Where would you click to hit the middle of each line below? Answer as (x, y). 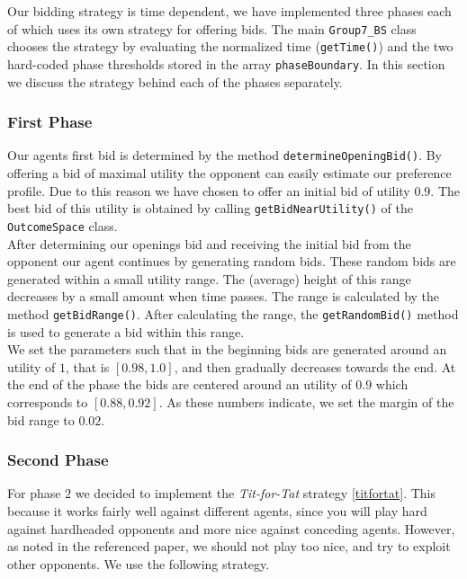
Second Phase (58, 460)
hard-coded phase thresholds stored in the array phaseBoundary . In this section (226, 63)
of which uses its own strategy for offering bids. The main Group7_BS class (212, 28)
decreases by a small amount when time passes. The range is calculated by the (224, 296)
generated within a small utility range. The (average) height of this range (209, 278)
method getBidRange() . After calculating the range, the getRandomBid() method (233, 313)
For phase (34, 493)
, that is (87, 366)
